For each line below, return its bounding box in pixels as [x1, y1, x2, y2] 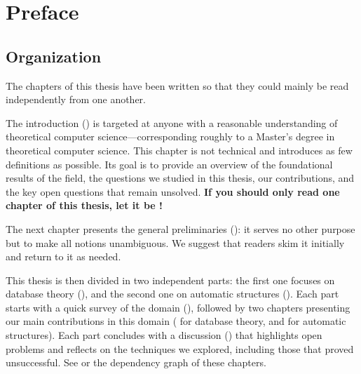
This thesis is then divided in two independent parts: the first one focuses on [6, 272, 335, 287]
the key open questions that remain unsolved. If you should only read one [6, 184, 340, 199]
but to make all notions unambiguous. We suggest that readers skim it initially [6, 235, 345, 250]
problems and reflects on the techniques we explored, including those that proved [6, 341, 354, 356]
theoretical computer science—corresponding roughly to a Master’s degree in [6, 129, 335, 144]
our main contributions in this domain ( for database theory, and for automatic [6, 314, 346, 328]
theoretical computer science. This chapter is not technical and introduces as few [6, 142, 353, 157]
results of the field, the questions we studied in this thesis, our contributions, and [6, 171, 355, 185]
